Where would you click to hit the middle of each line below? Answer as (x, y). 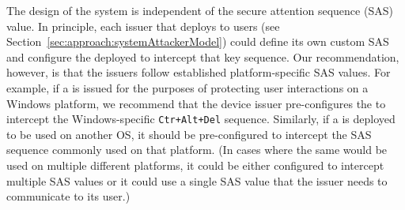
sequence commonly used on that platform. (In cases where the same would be (197, 150)
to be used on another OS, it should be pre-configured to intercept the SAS (189, 134)
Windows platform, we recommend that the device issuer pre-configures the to (196, 103)
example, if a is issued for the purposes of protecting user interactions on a (187, 87)
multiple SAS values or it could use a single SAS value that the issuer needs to (197, 180)
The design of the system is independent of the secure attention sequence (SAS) (200, 10)
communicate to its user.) (68, 196)
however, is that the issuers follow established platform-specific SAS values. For (199, 72)
